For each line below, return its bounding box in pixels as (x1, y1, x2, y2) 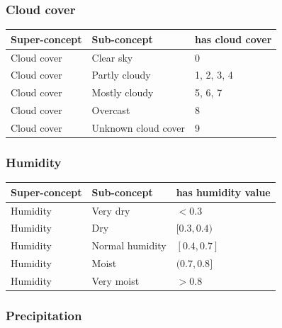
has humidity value (176, 184, 271, 199)
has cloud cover (195, 31, 272, 46)
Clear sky (91, 50, 133, 64)
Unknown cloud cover (91, 120, 186, 135)
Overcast (91, 103, 130, 118)
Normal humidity (91, 238, 167, 253)
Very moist (91, 273, 140, 288)
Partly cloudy (91, 67, 151, 82)
